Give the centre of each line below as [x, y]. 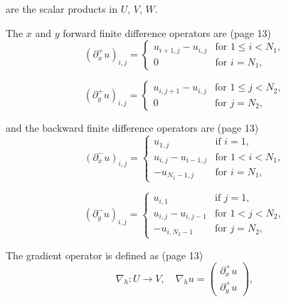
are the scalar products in [62, 9]
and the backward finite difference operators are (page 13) [132, 128]
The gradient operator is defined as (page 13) [105, 255]
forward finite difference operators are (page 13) [167, 32]
